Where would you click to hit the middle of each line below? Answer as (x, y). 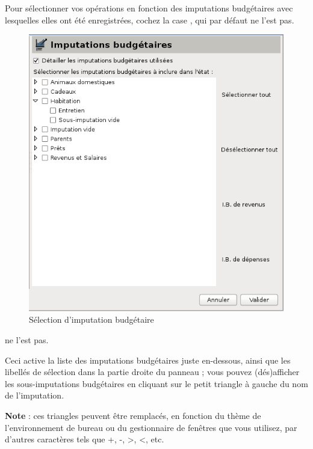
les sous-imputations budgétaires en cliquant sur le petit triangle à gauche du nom (156, 383)
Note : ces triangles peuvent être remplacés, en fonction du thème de (133, 415)
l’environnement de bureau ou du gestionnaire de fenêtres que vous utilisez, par (151, 427)
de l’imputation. (35, 395)
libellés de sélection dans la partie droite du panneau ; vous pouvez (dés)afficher (152, 372)
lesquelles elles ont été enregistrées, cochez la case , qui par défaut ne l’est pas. (150, 20)
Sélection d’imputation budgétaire (91, 319)
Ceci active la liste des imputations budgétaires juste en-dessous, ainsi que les (148, 360)
